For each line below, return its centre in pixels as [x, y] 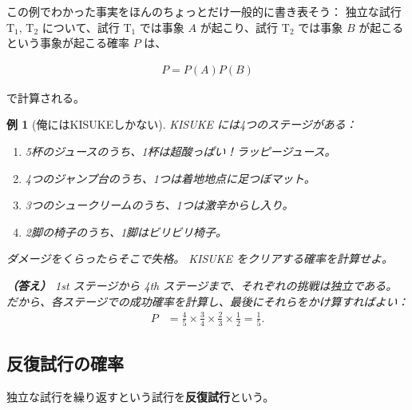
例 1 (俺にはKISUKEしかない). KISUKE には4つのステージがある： [182, 124]
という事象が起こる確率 [68, 43]
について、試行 [81, 27]
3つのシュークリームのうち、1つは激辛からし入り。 [159, 205]
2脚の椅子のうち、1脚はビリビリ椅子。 [126, 231]
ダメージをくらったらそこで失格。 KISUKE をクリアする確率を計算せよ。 [200, 259]
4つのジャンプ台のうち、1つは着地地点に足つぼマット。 [170, 178]
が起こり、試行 [239, 27]
